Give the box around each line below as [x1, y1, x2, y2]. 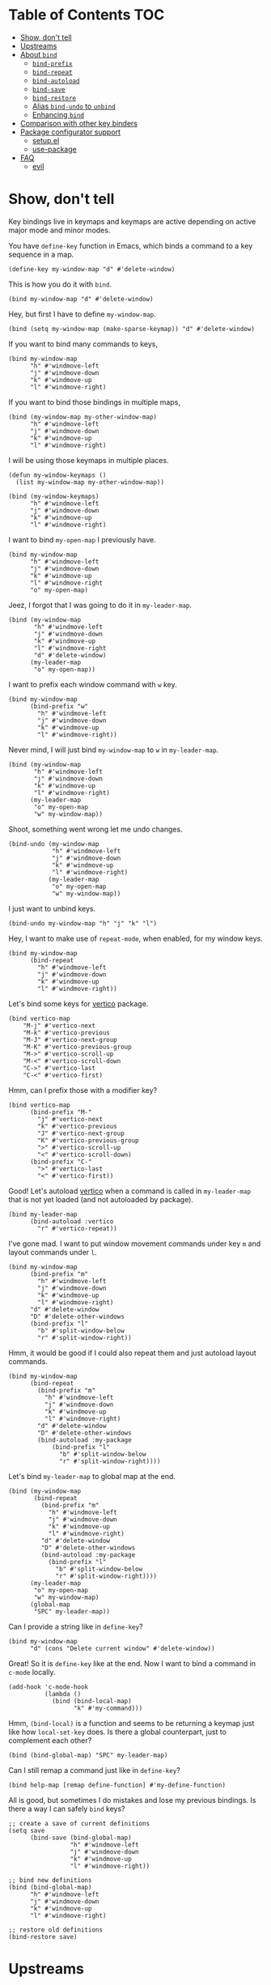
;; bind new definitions [8, 1876, 92, 1884]
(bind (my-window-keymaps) [8, 492, 100, 500]
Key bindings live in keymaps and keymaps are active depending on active [8, 216, 256, 226]
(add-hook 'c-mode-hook [8, 1682, 89, 1691]
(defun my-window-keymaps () [8, 471, 107, 479]
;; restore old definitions [8, 1925, 104, 1934]
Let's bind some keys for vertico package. [8, 998, 149, 1009]
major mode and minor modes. [8, 225, 111, 235]
